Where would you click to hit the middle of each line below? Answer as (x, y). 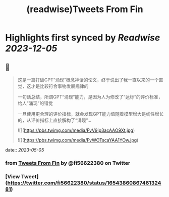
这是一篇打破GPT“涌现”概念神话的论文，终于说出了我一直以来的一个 (88, 80)
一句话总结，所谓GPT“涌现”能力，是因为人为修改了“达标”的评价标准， (90, 97)
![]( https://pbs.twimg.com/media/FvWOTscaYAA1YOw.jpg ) (78, 140)
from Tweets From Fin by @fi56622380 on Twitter (68, 163)
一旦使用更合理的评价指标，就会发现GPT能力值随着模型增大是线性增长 (91, 114)
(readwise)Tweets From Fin (85, 9)
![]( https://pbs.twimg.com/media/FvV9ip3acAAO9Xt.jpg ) (76, 130)
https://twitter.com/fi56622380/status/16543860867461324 (84, 183)
